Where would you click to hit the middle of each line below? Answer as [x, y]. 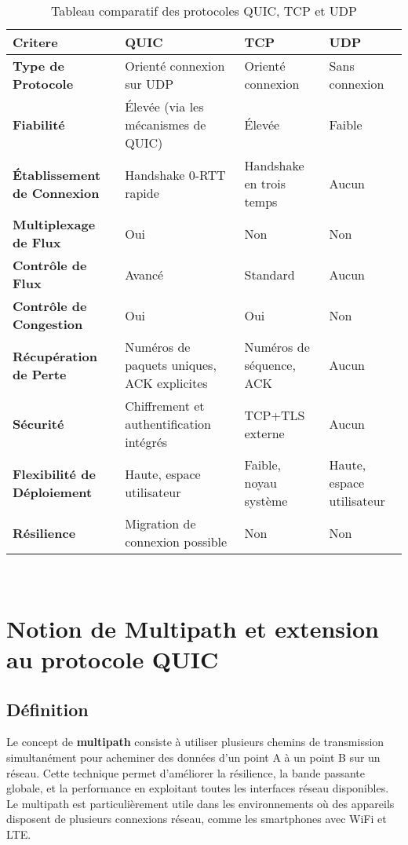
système [266, 501]
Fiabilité [39, 124]
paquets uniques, [171, 365]
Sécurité [38, 424]
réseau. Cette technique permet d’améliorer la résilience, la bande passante [186, 772]
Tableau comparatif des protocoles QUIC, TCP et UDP [204, 11]
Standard [270, 274]
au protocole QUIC [113, 658]
